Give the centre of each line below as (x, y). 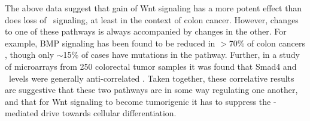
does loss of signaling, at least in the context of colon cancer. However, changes (152, 19)
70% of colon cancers (267, 43)
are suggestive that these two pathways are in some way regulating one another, (151, 90)
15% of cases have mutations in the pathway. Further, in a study (181, 55)
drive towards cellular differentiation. (109, 113)
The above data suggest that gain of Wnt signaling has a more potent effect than (154, 8)
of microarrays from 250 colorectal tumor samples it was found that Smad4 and (151, 66)
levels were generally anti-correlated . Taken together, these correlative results (151, 78)
